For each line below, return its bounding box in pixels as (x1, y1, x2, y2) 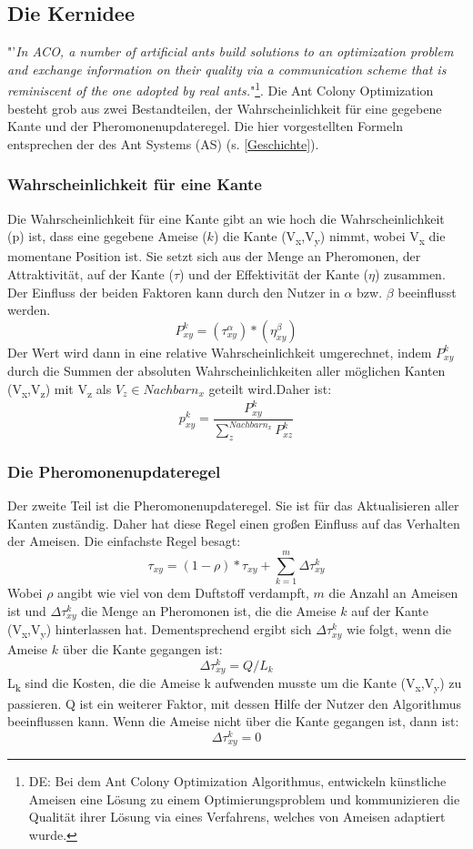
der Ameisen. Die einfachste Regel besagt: (7, 531, 241, 551)
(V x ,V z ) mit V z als (7, 379, 112, 400)
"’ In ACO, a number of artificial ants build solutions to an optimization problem (7, 42, 454, 61)
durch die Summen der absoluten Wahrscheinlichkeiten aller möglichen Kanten (7, 361, 446, 380)
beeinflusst (398, 282, 457, 301)
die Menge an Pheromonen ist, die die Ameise (81, 601, 337, 620)
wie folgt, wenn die (346, 620, 451, 639)
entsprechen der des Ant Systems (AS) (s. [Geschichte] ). (7, 134, 319, 153)
